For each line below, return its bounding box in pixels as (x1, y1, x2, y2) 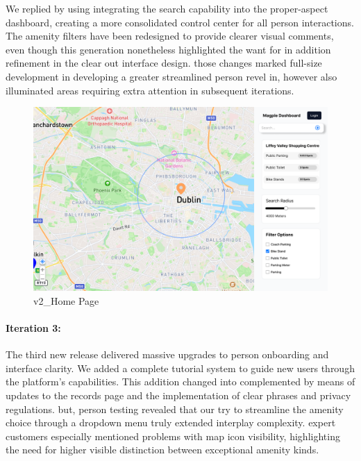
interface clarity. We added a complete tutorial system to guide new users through (6, 360, 355, 375)
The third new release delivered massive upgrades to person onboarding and (6, 347, 329, 362)
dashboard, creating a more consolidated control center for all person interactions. (6, 15, 354, 29)
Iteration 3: (6, 320, 61, 335)
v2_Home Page (33, 293, 99, 308)
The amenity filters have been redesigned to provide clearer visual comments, (6, 28, 334, 43)
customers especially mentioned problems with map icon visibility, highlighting (6, 428, 340, 443)
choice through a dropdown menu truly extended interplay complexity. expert (6, 415, 336, 430)
